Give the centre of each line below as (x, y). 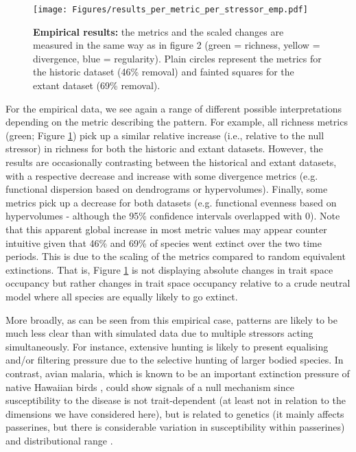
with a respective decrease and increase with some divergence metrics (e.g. (162, 175)
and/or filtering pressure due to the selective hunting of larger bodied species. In (175, 360)
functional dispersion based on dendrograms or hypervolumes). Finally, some (167, 189)
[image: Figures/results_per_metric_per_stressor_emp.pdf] (170, 10)
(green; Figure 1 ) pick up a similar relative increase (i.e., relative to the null (165, 135)
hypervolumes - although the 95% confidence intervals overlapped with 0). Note (173, 216)
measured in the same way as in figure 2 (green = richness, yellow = (177, 45)
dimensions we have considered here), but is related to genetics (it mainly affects (175, 413)
